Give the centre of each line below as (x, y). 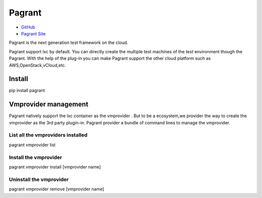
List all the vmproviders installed (48, 135)
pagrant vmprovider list (32, 145)
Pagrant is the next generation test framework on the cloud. (69, 43)
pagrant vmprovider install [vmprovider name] (55, 167)
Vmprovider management (49, 104)
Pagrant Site (33, 33)
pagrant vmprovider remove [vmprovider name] (57, 189)
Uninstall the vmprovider (39, 179)
